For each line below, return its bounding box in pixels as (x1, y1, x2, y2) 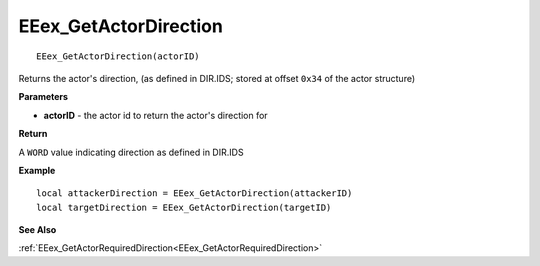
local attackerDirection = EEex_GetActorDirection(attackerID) (36, 188, 353, 199)
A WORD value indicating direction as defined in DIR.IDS (18, 146, 244, 158)
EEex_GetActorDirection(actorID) (36, 50, 200, 62)
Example (18, 164, 56, 176)
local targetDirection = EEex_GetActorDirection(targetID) (36, 201, 332, 213)
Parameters (18, 91, 69, 103)
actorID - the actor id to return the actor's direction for (43, 109, 269, 121)
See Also (18, 224, 57, 236)
